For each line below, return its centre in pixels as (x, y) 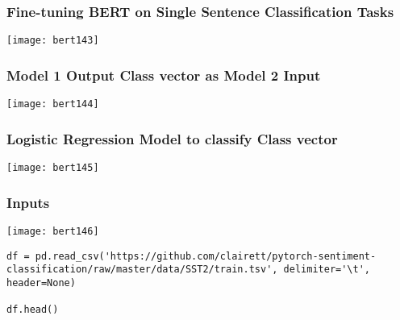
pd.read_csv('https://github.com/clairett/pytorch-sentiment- (206, 256)
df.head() (33, 310)
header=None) (41, 283)
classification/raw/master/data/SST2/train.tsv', (142, 270)
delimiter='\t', (327, 270)
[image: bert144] (53, 104)
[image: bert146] (53, 231)
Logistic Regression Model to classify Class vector (172, 138)
